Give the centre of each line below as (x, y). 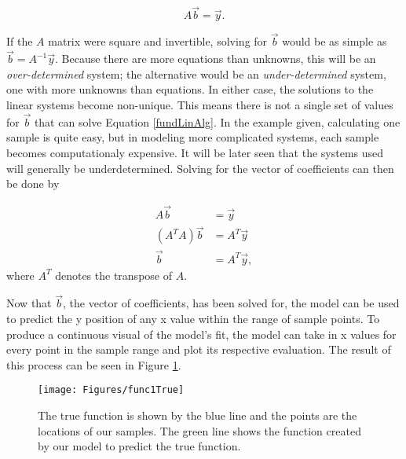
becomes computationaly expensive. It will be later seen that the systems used (195, 153)
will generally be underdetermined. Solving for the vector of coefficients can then (200, 168)
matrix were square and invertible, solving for (158, 41)
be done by (33, 184)
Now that (29, 303)
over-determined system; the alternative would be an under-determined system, (196, 73)
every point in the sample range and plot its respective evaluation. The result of (199, 349)
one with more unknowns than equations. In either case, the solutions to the (190, 89)
